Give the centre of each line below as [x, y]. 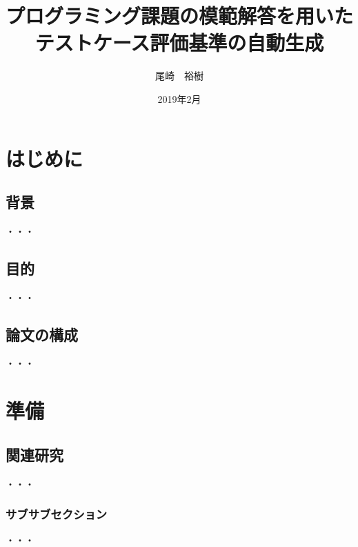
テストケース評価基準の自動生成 [179, 42]
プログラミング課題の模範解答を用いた [180, 16]
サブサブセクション [57, 514]
